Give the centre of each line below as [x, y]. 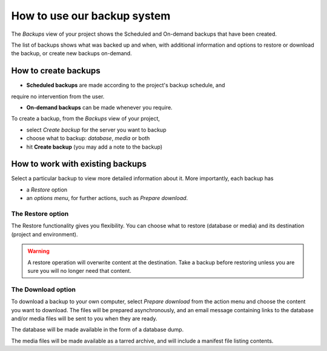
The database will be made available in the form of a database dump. [97, 330]
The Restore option [40, 214]
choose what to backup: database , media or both [88, 138]
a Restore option [47, 189]
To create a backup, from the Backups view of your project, [86, 119]
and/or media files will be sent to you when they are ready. [84, 318]
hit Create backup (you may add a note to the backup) [94, 147]
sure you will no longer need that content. [79, 270]
